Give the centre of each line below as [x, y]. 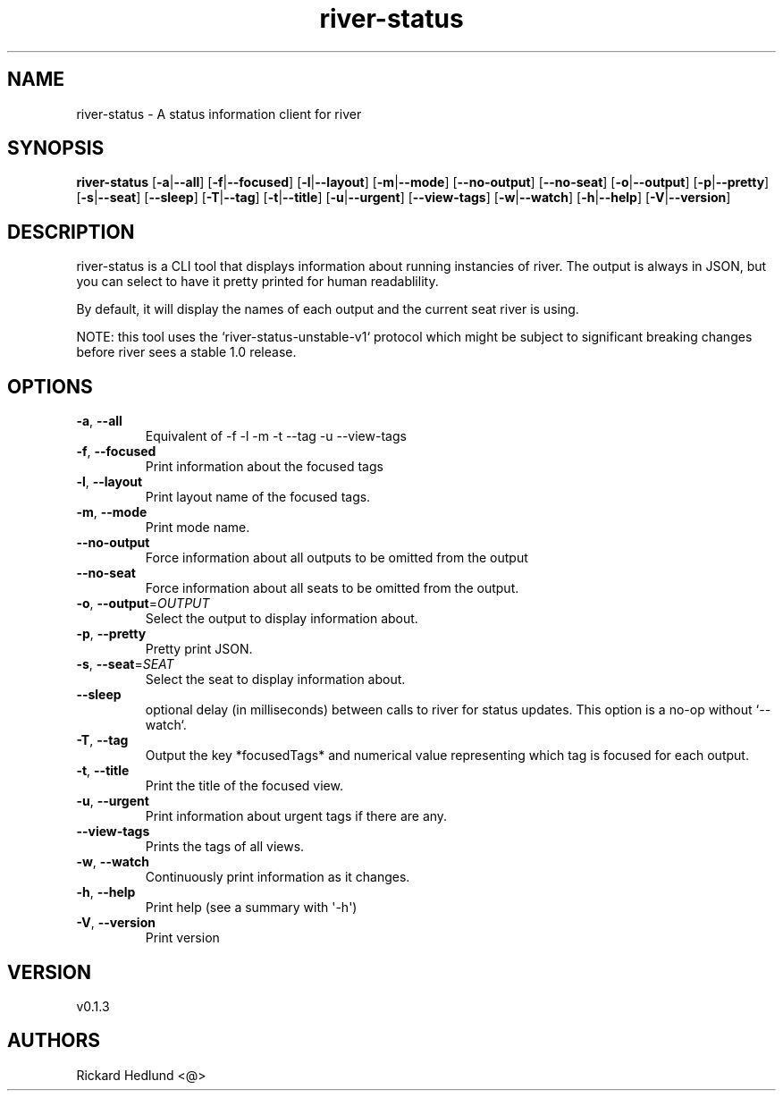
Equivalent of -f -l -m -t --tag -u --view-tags [276, 436]
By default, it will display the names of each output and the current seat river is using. [328, 309]
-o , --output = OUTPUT [143, 604]
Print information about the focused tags [264, 467]
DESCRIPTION [71, 232]
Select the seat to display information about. [275, 680]
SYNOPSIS [56, 148]
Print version [182, 938]
